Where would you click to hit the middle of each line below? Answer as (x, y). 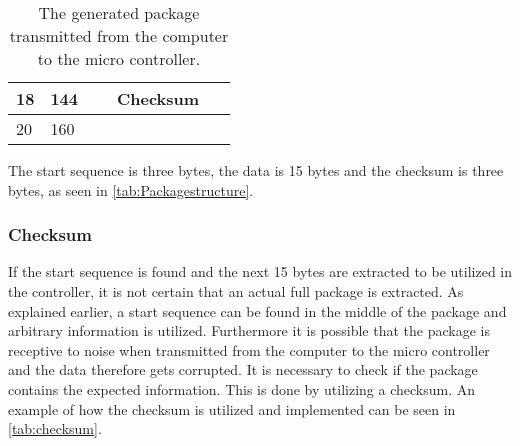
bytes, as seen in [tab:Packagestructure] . (131, 189)
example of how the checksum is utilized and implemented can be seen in (232, 408)
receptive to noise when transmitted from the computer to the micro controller (249, 349)
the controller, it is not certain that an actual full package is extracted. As (236, 291)
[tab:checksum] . (55, 428)
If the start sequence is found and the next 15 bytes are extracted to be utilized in (260, 271)
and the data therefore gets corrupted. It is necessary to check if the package (243, 369)
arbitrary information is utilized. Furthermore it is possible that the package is (249, 330)
